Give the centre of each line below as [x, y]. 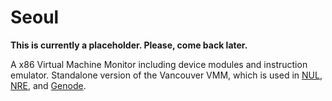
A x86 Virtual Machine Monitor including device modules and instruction [159, 64]
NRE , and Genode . [48, 85]
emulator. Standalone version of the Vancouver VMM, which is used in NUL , [166, 75]
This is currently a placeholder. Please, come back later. [129, 45]
